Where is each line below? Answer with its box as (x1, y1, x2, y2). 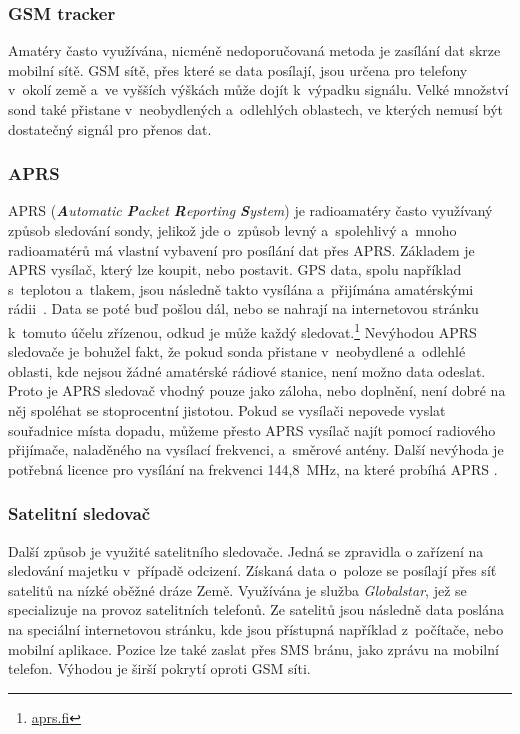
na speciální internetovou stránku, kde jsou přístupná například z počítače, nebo (8, 618, 504, 639)
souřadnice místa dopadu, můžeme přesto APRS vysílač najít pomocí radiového (8, 419, 496, 440)
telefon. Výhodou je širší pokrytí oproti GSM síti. (8, 658, 311, 679)
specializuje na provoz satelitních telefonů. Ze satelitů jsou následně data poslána (8, 599, 504, 620)
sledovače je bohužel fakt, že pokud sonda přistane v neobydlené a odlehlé (8, 341, 466, 362)
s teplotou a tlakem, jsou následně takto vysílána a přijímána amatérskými (8, 278, 474, 299)
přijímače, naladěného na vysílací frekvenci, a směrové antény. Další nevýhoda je (8, 439, 504, 460)
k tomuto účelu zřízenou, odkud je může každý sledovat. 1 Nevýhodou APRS (8, 318, 477, 342)
